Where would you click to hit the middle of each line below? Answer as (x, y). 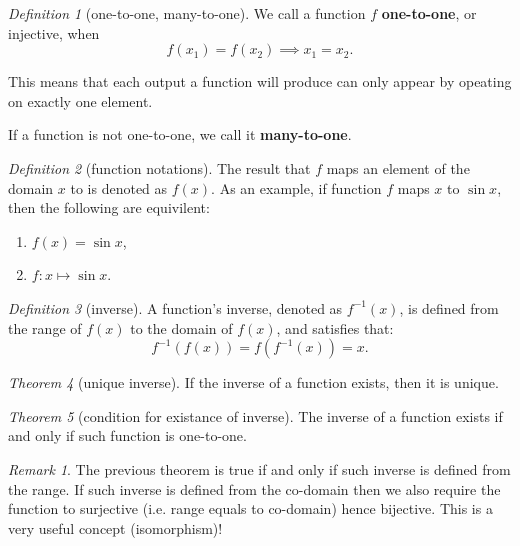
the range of (45, 327)
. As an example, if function (296, 187)
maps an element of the (398, 167)
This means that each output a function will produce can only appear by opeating (260, 81)
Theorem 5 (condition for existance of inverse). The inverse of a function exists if (255, 415)
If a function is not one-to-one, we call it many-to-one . (180, 134)
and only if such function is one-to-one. (127, 435)
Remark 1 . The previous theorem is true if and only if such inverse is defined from (259, 468)
